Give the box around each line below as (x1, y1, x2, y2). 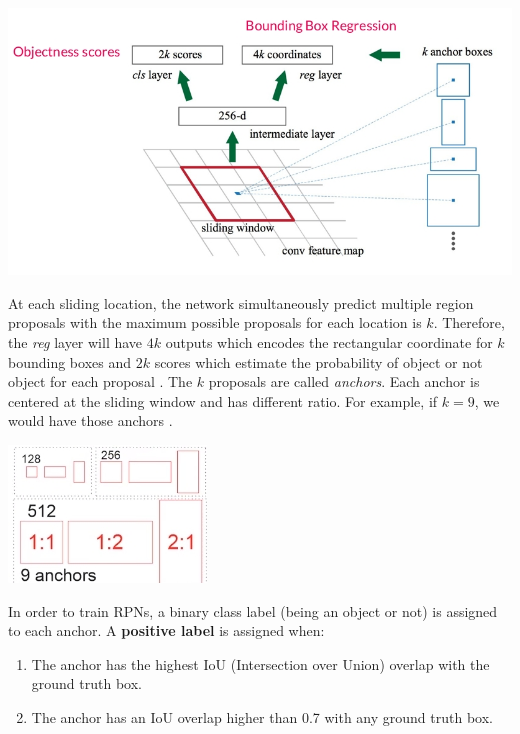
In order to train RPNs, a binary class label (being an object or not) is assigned (8, 600, 498, 621)
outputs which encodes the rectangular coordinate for (165, 332, 493, 352)
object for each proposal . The (8, 371, 193, 392)
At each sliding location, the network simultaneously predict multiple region (8, 292, 474, 313)
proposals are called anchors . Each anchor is (208, 371, 480, 392)
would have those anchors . (8, 410, 173, 431)
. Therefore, (433, 312, 505, 333)
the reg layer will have (8, 332, 143, 352)
